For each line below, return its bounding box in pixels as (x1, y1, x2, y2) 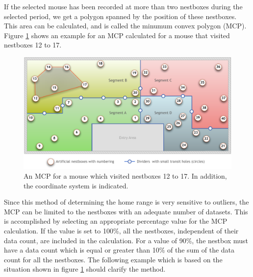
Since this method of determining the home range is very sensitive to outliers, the (4, 197, 249, 207)
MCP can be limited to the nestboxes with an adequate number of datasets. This (4, 206, 248, 216)
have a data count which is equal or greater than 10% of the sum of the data (4, 245, 235, 255)
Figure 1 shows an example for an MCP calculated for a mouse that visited (4, 30, 230, 40)
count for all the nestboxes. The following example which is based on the (4, 254, 223, 264)
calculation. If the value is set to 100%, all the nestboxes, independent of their (4, 225, 239, 235)
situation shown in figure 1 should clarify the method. (4, 264, 166, 274)
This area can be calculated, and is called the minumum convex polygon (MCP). (4, 21, 247, 31)
